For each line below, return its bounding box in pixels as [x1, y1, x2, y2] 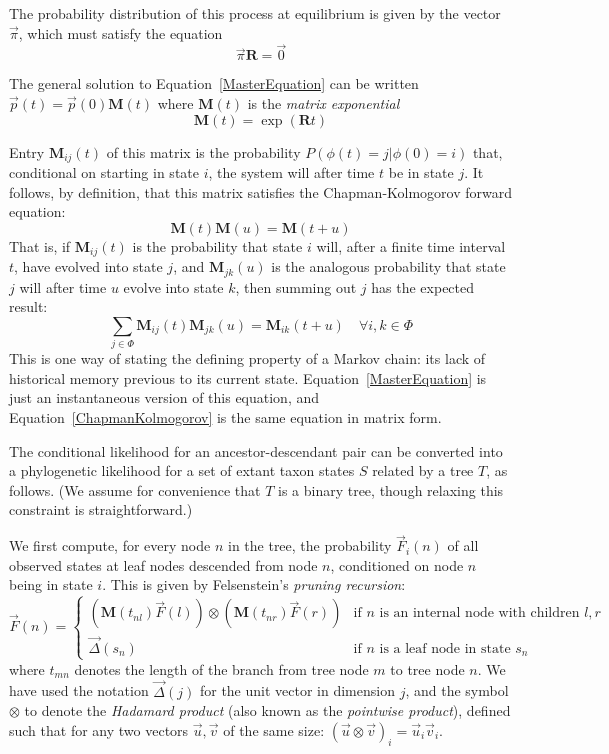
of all [447, 535, 479, 556]
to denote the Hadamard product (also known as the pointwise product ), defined [24, 700, 511, 721]
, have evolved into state [14, 256, 163, 277]
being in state [9, 574, 93, 595]
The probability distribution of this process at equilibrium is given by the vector [9, 3, 501, 23]
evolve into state [123, 276, 224, 297]
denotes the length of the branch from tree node [74, 658, 369, 679]
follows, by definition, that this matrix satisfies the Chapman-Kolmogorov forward [9, 181, 513, 202]
